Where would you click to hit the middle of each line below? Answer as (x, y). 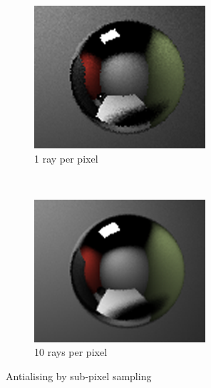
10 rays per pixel (71, 352)
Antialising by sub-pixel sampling (79, 376)
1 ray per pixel (66, 158)
